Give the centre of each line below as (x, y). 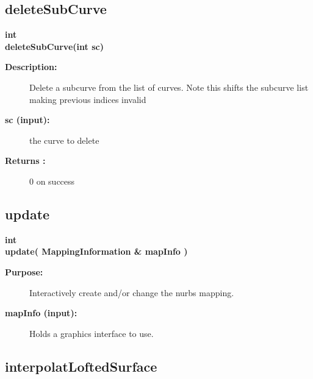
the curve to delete (64, 140)
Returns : (25, 161)
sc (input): (27, 120)
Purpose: (24, 271)
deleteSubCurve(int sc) (54, 46)
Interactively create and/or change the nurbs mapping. (132, 292)
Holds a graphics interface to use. (92, 333)
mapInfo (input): (41, 313)
